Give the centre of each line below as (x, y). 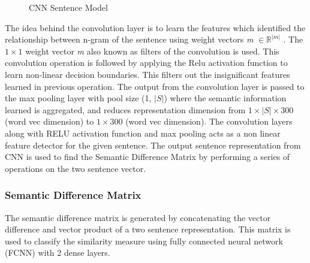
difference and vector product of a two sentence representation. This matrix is (148, 229)
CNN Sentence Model (68, 7)
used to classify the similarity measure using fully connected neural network (144, 241)
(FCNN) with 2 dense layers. (58, 253)
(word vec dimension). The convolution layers (209, 121)
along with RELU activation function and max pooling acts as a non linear (143, 133)
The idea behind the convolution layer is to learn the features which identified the (155, 27)
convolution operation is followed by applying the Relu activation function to (146, 63)
